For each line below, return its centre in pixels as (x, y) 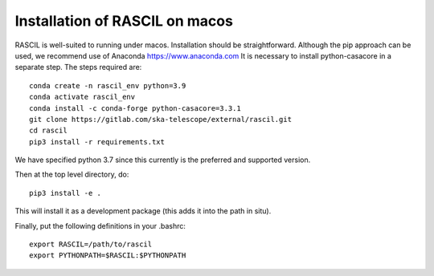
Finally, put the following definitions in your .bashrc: (100, 225)
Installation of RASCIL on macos (124, 21)
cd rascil (48, 131)
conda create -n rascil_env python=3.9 (108, 85)
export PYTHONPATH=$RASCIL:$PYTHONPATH (108, 256)
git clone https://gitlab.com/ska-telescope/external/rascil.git (161, 119)
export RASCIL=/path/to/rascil (91, 244)
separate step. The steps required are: (78, 67)
